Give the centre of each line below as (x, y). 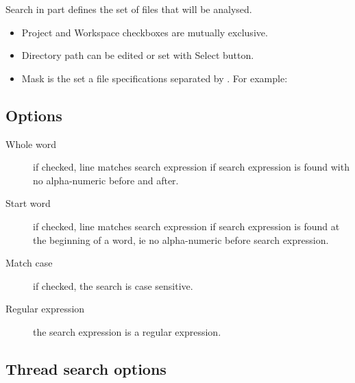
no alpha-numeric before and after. (106, 180)
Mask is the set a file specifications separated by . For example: (155, 78)
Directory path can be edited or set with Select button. (138, 55)
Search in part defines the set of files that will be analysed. (129, 9)
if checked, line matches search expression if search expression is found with (191, 167)
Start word (28, 203)
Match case (29, 263)
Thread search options (86, 368)
